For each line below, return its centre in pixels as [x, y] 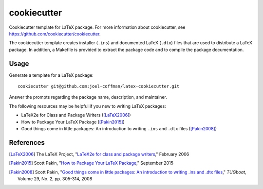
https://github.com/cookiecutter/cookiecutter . [55, 34]
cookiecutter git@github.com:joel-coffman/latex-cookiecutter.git [99, 86]
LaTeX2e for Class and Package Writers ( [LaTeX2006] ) [76, 115]
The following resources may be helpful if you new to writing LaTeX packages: [87, 106]
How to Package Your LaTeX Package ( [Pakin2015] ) [73, 122]
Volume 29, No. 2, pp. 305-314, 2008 [55, 179]
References [27, 143]
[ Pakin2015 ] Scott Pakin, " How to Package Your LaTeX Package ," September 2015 [91, 163]
